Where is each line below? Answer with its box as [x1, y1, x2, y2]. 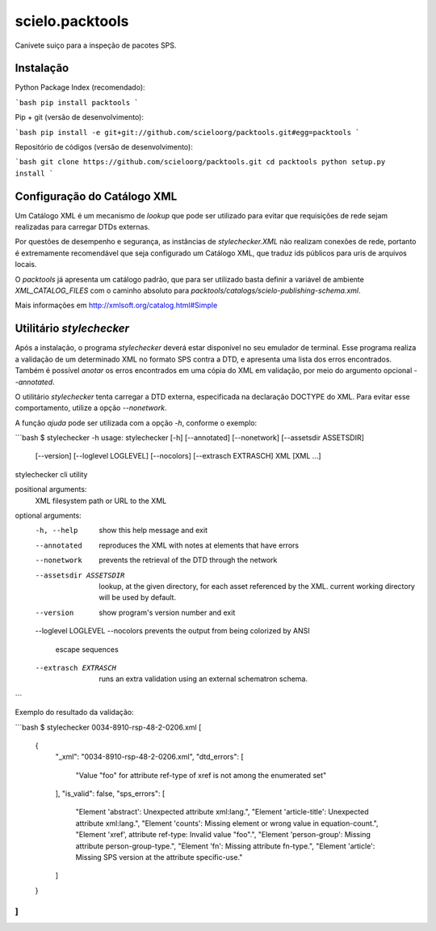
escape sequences [55, 644, 119, 654]
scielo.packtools [15, 12, 129, 30]
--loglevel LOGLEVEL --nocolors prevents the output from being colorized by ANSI [35, 626, 310, 636]
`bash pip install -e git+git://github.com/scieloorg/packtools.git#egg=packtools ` [15, 128, 360, 137]
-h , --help [35, 526, 78, 535]
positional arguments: [15, 485, 87, 494]
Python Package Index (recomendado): [15, 83, 145, 92]
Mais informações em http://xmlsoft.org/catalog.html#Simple [15, 300, 218, 311]
